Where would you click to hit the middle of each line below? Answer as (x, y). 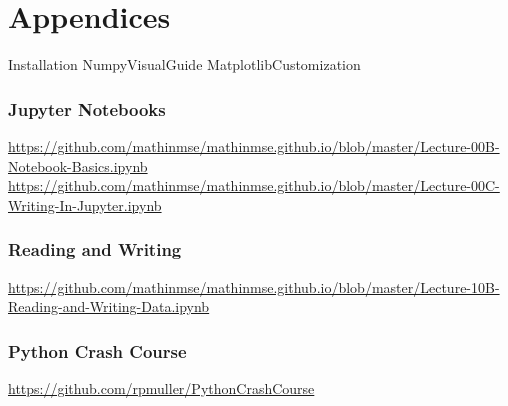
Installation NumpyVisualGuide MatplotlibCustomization (184, 64)
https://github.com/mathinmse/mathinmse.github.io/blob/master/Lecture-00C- (254, 185)
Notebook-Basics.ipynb (78, 165)
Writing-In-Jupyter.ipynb (85, 204)
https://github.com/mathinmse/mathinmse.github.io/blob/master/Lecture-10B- (254, 286)
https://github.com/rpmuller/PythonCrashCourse (161, 387)
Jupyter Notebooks (87, 108)
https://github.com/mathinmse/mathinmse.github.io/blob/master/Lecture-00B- (254, 145)
